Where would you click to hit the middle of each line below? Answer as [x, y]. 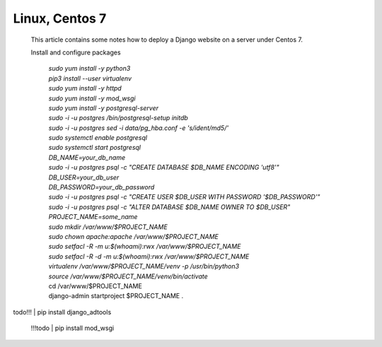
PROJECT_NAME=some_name [93, 217]
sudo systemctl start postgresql [95, 148]
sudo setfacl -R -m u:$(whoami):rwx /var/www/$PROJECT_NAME [145, 247]
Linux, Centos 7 [60, 18]
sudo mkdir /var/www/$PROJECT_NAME [108, 227]
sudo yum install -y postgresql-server [104, 108]
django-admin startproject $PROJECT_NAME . [116, 296]
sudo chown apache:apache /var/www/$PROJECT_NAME [134, 236]
